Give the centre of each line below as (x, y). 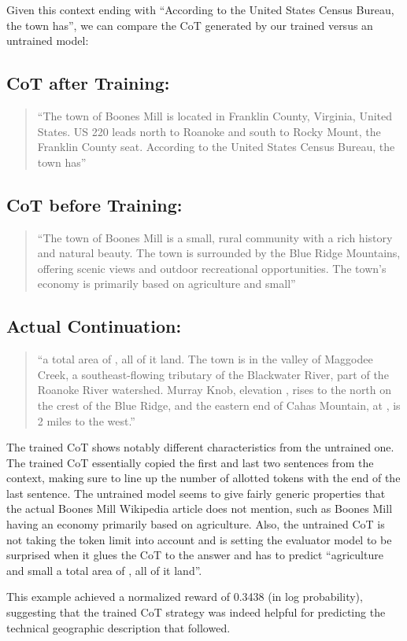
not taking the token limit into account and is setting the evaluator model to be (199, 539)
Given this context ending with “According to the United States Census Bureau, (200, 9)
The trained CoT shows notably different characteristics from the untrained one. (200, 447)
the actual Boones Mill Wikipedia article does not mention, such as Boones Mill (200, 508)
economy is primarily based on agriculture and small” (166, 284)
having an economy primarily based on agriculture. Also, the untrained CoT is (196, 524)
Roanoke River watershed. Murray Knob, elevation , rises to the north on (215, 390)
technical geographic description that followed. (118, 627)
